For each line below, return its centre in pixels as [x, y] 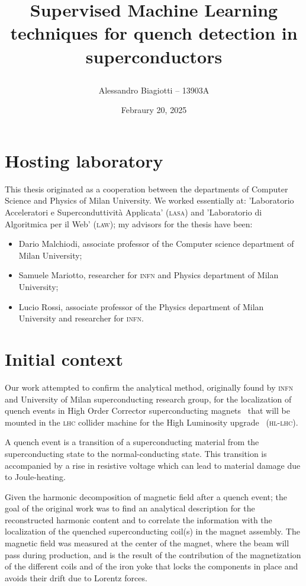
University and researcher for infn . [81, 318]
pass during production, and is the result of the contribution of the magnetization [153, 554]
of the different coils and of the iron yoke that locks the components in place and [152, 566]
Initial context [64, 359]
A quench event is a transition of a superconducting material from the [132, 442]
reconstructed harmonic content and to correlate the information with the [138, 519]
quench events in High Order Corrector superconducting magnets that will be [147, 410]
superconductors [154, 56]
